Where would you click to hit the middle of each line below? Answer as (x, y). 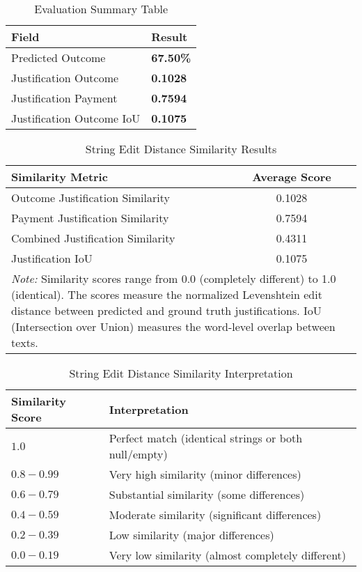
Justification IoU (52, 258)
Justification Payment (64, 98)
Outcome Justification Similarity (90, 198)
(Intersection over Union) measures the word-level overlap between (173, 326)
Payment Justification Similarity (90, 218)
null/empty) (138, 454)
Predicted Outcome (58, 57)
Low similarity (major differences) (191, 535)
